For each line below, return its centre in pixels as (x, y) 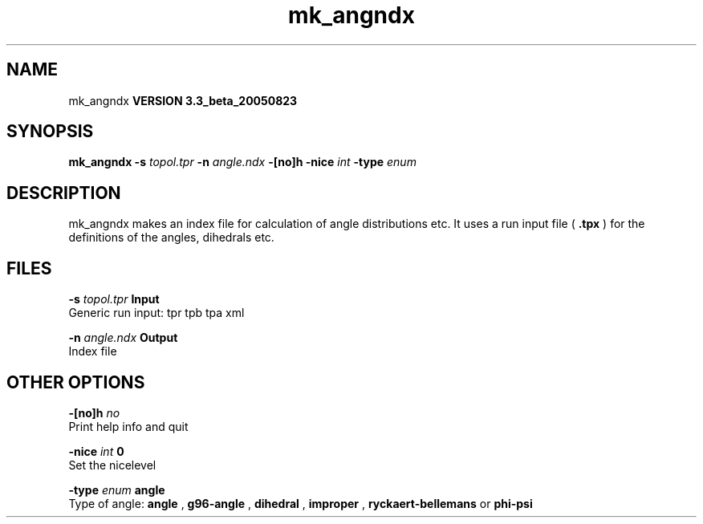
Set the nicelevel (112, 465)
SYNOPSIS (50, 132)
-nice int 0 (96, 451)
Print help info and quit (128, 426)
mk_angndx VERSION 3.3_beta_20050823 (183, 100)
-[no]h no (94, 412)
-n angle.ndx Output (123, 338)
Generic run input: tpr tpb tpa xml (156, 313)
